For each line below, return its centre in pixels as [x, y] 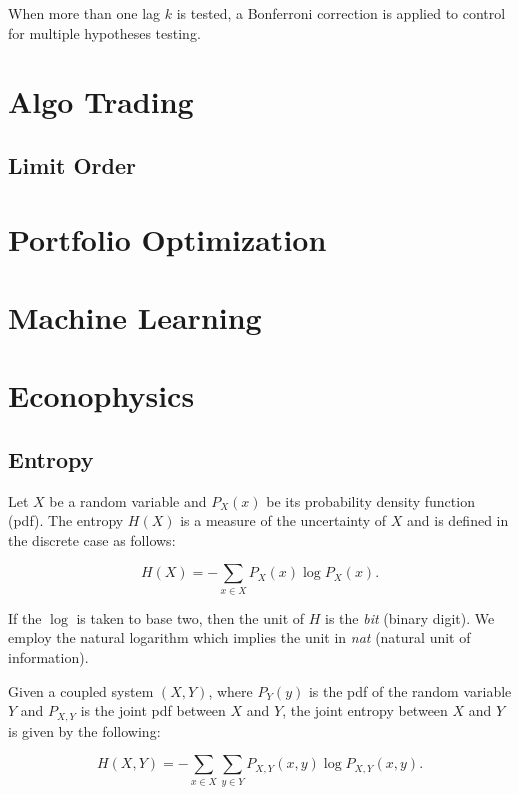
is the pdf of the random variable [410, 690]
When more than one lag [84, 13]
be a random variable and [128, 500]
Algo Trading [101, 101]
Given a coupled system [81, 690]
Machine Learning [135, 316]
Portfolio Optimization [167, 238]
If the [25, 617]
